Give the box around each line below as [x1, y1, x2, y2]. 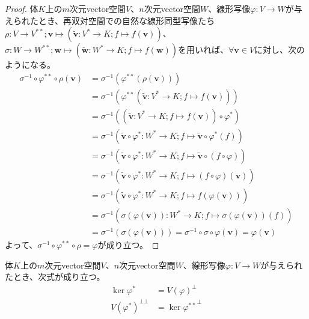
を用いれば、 [178, 43, 228, 56]
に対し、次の [254, 43, 305, 56]
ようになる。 [5, 58, 55, 71]
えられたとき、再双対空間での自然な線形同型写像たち [5, 14, 215, 26]
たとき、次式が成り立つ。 [5, 270, 105, 283]
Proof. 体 [5, 2, 38, 14]
